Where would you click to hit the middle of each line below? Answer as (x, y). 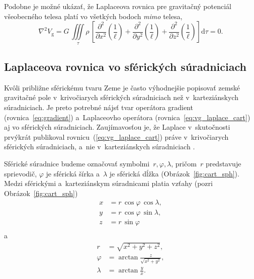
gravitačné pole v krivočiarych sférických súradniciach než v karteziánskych (121, 97)
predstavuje (223, 163)
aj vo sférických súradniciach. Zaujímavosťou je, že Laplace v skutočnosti (117, 127)
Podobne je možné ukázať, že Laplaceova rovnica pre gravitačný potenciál (118, 6)
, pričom (184, 163)
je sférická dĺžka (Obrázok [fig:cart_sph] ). (174, 173)
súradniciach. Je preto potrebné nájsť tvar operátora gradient (99, 107)
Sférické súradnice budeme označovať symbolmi (77, 163)
